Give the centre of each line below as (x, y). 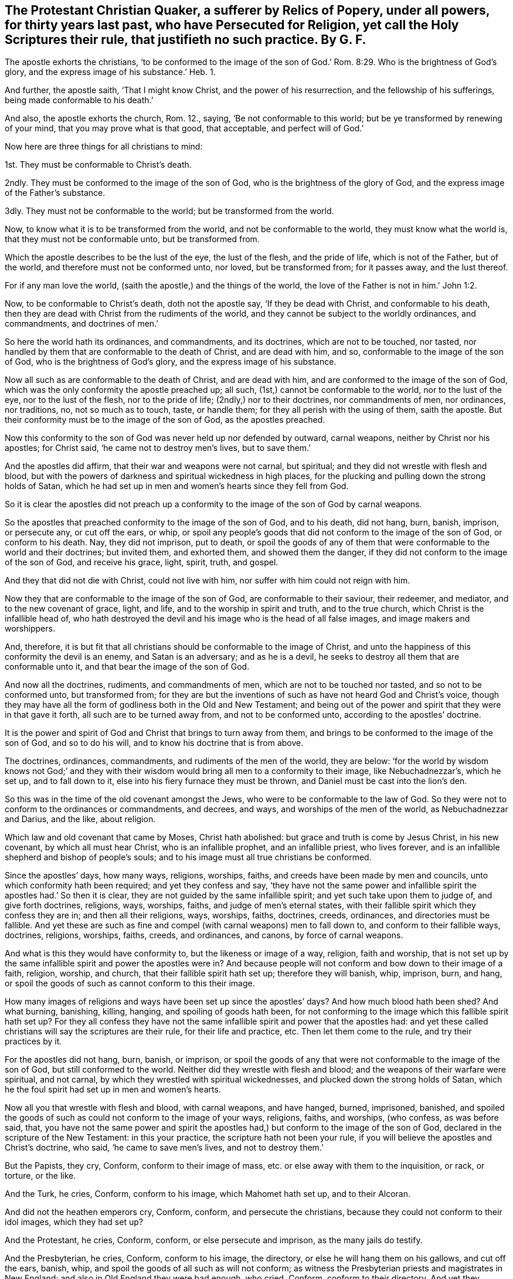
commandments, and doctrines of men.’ (81, 324)
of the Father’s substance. (55, 193)
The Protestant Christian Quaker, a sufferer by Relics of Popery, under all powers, (247, 10)
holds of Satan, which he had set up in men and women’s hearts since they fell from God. (177, 486)
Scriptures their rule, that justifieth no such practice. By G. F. (186, 40)
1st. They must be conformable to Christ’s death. (98, 165)
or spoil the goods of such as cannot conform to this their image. (130, 983)
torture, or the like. (40, 1176)
